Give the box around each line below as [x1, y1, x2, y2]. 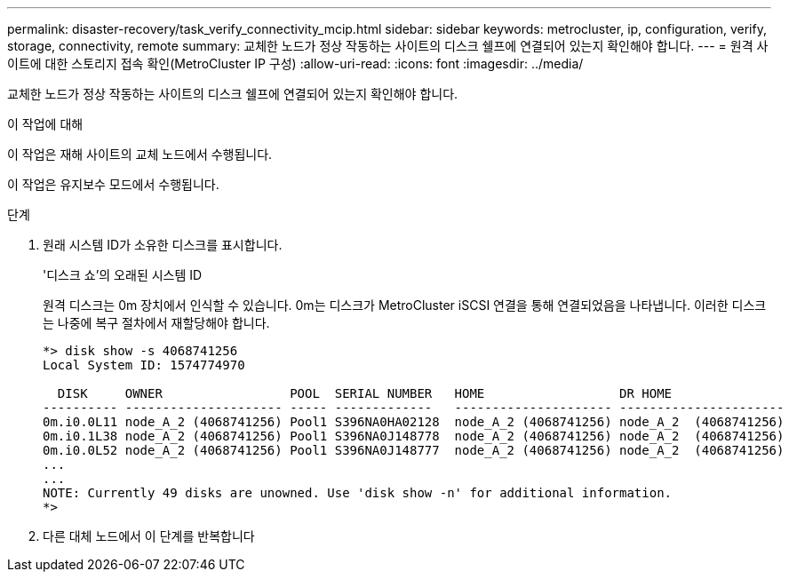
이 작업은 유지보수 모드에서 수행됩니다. [7, 177, 219, 192]
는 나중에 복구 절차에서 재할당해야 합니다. [43, 315, 270, 330]
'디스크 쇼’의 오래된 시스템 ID [43, 267, 203, 282]
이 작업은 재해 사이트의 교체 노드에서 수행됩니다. [7, 147, 273, 162]
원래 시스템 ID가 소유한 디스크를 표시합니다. [43, 237, 283, 252]
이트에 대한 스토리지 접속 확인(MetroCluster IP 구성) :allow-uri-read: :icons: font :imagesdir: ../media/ [7, 56, 584, 71]
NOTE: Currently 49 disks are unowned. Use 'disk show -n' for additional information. [43, 486, 673, 500]
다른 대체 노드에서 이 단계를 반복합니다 [43, 528, 255, 543]
